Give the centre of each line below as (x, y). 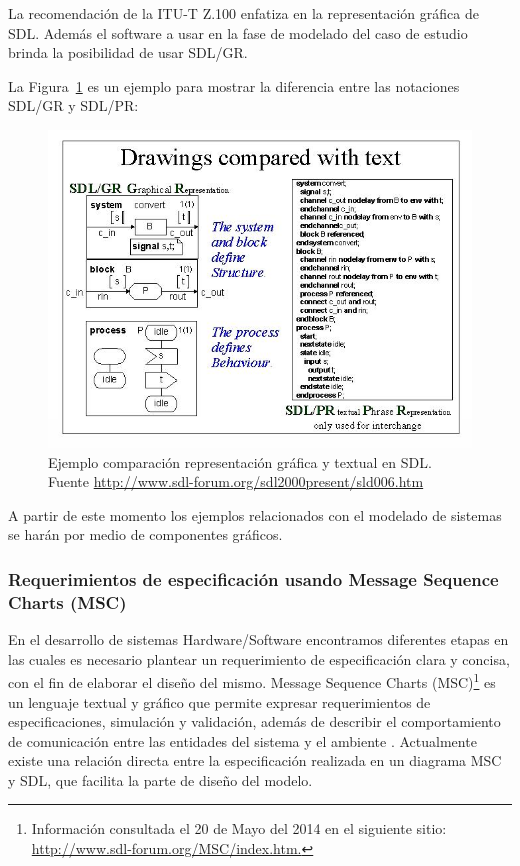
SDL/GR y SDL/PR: (73, 105)
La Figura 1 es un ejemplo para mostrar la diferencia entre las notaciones (234, 85)
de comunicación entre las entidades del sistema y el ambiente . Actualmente (242, 740)
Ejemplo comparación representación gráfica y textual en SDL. (240, 461)
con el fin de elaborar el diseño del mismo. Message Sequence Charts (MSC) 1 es (252, 680)
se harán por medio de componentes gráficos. (145, 534)
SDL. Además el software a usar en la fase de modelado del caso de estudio (238, 32)
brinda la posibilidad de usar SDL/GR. (128, 52)
